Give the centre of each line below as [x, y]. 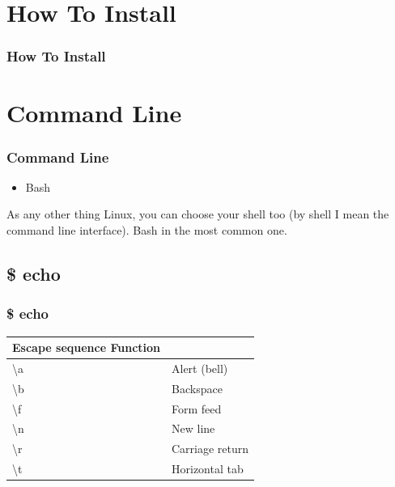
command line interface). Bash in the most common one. [147, 230]
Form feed [197, 408]
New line [193, 428]
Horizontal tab [208, 469]
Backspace [197, 388]
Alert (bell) [200, 368]
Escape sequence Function [87, 347]
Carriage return [210, 449]
